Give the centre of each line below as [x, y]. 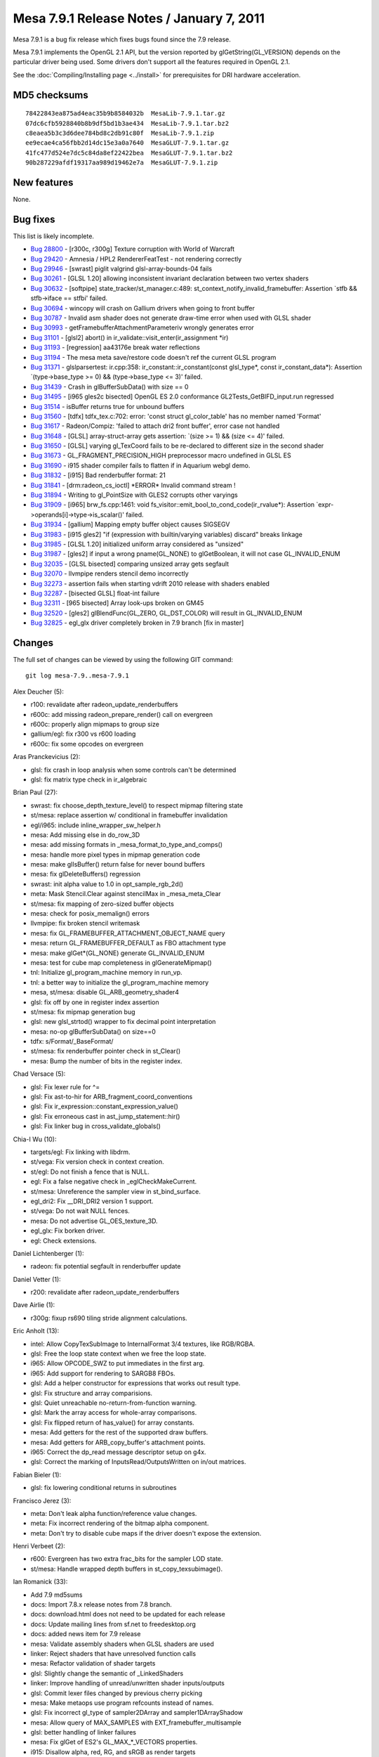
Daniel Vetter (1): [37, 1279]
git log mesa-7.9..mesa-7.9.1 [78, 676]
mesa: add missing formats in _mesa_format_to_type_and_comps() [127, 845]
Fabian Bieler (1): [37, 1474]
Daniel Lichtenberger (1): [48, 1253]
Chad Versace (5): [39, 1074]
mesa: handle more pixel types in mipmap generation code [115, 855]
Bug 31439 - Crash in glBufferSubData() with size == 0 [109, 387]
